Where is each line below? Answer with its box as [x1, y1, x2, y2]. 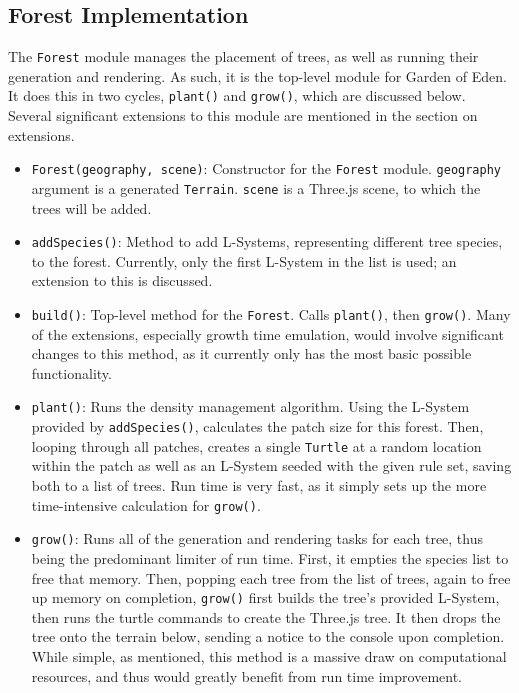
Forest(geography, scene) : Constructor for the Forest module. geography [31, 158, 501, 179]
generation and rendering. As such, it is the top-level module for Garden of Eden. [8, 65, 507, 86]
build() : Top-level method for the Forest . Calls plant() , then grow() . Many [31, 304, 511, 325]
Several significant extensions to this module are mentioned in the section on [8, 105, 478, 126]
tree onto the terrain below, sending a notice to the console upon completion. [31, 626, 505, 647]
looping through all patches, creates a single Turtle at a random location [31, 435, 482, 456]
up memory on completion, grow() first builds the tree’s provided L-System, [31, 587, 500, 608]
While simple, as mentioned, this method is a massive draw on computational [31, 645, 507, 666]
